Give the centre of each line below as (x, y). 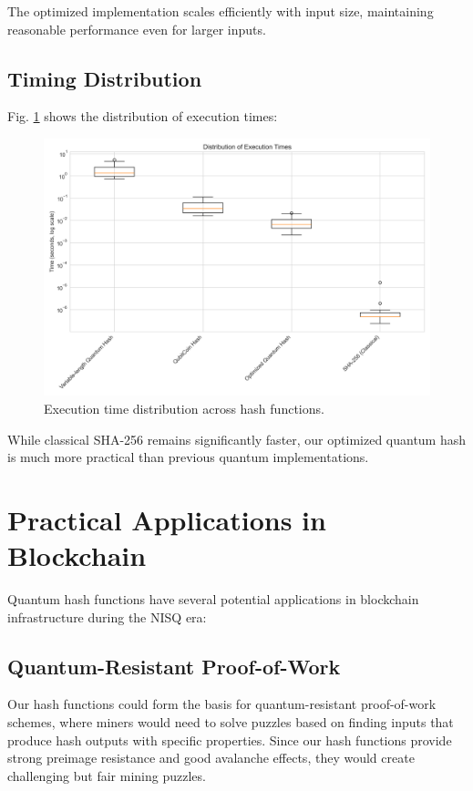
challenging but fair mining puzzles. (107, 775)
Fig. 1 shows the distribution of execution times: (143, 116)
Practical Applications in (167, 519)
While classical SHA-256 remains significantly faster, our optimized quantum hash (237, 439)
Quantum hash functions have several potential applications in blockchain (213, 599)
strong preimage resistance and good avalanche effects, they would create (211, 758)
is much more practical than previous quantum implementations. (188, 457)
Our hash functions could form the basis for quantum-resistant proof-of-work (222, 704)
